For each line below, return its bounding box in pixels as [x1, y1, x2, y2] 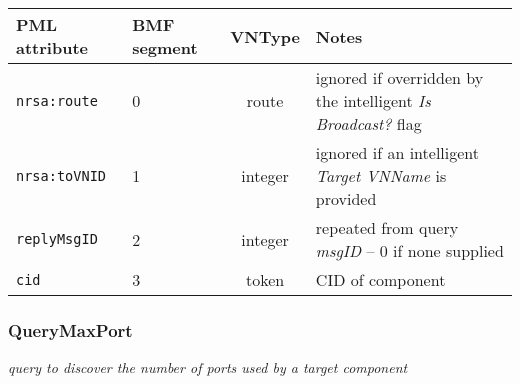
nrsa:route [16, 92, 98, 109]
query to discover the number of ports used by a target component [8, 357, 408, 378]
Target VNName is [315, 164, 447, 187]
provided [315, 187, 377, 210]
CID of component [315, 268, 446, 291]
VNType [230, 24, 300, 48]
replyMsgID [16, 231, 98, 247]
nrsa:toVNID [16, 167, 107, 184]
